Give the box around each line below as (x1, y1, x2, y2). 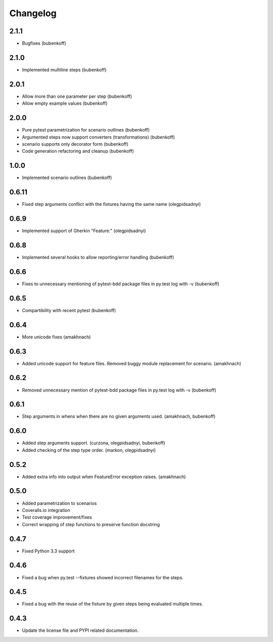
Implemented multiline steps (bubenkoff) (22, 66, 107, 73)
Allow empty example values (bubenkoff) (22, 100, 108, 106)
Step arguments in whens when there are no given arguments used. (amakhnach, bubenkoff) (22, 413, 216, 419)
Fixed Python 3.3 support (22, 548, 75, 554)
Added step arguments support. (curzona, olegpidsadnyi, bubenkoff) (22, 440, 165, 446)
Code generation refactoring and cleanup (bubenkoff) (22, 148, 134, 154)
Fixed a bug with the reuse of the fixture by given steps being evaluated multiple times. (22, 601, 203, 607)
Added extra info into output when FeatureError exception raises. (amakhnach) (22, 474, 186, 480)
